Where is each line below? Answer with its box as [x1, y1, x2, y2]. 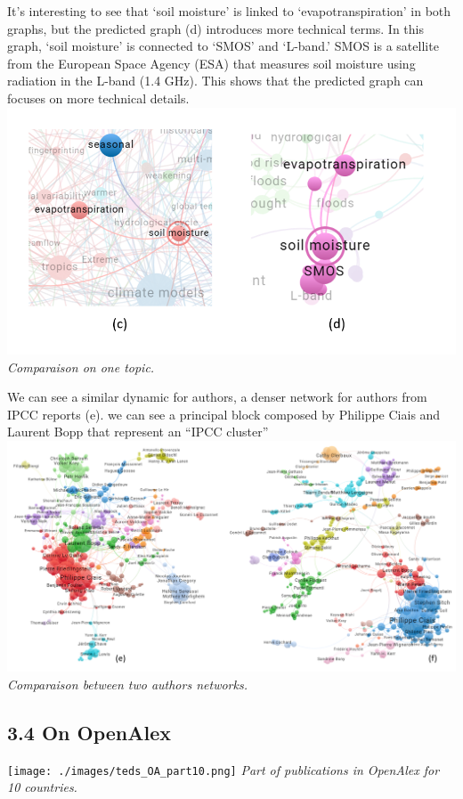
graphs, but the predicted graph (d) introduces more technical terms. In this [7, 19, 425, 37]
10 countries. [7, 778, 77, 796]
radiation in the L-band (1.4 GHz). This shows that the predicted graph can [7, 71, 424, 90]
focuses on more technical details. [7, 88, 190, 107]
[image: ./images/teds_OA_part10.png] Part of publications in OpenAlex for [7, 760, 440, 779]
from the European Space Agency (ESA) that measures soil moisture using [7, 53, 416, 72]
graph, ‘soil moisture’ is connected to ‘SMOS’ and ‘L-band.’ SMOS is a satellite [7, 37, 439, 55]
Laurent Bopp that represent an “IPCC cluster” [7, 422, 269, 441]
